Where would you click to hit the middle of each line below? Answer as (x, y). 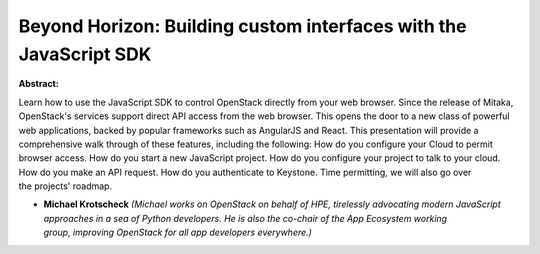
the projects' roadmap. (65, 186)
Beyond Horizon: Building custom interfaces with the (242, 26)
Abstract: (38, 84)
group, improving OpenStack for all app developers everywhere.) (177, 232)
